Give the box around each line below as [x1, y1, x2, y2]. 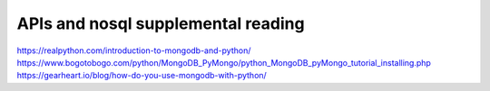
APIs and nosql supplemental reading [16, 14, 305, 33]
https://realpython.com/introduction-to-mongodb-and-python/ [16, 45, 251, 56]
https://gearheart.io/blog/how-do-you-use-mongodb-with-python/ [16, 70, 267, 81]
